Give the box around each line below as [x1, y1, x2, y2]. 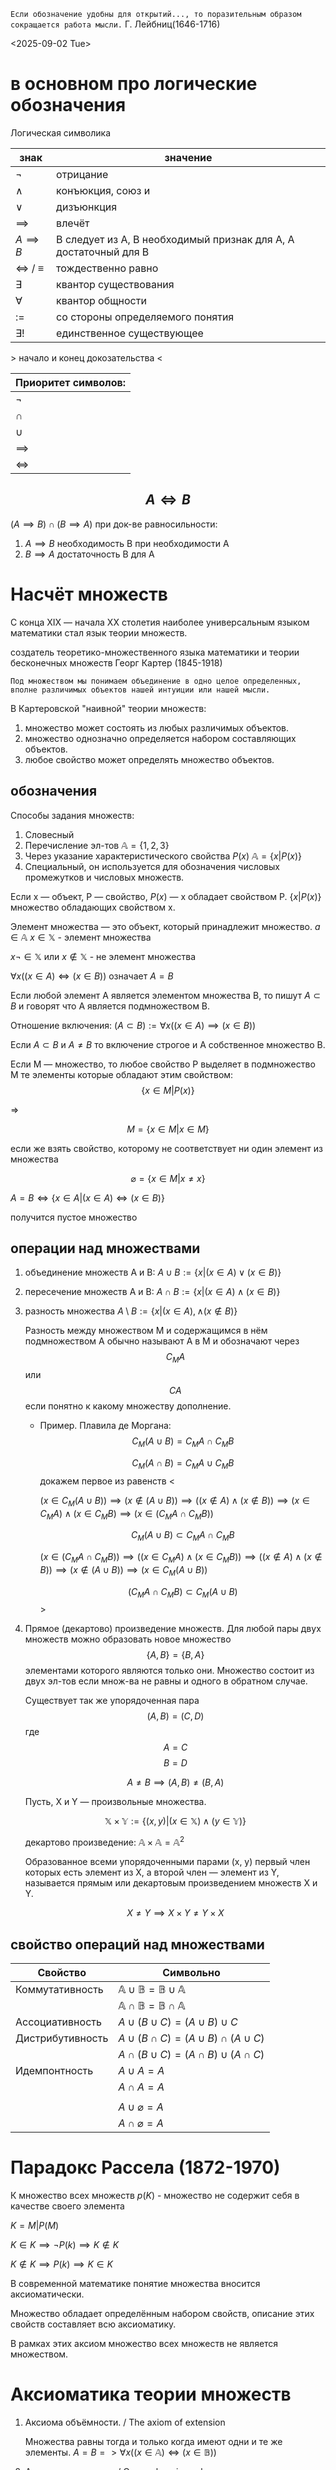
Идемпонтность [15, 2063, 94, 2077]
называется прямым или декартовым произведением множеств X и [24, 1877, 318, 1889]
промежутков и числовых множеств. [24, 871, 185, 883]
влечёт [56, 216, 90, 230]
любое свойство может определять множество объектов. [24, 753, 275, 765]
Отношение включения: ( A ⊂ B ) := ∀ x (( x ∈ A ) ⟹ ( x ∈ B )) [10, 1019, 257, 1031]
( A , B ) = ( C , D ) [146, 1710, 205, 1722]
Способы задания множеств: [10, 809, 135, 821]
